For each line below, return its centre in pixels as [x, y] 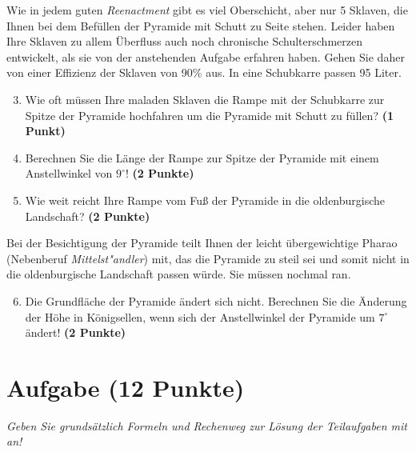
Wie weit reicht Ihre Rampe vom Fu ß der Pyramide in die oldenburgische [205, 200]
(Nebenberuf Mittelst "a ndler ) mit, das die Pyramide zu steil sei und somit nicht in [208, 258]
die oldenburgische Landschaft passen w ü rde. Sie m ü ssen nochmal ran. [179, 274]
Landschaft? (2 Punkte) [88, 216]
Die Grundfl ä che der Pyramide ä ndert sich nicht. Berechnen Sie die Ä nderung [216, 300]
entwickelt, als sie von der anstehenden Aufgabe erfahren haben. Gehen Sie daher [206, 56]
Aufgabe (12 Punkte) [126, 387]
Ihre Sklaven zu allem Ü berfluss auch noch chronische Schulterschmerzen [184, 41]
